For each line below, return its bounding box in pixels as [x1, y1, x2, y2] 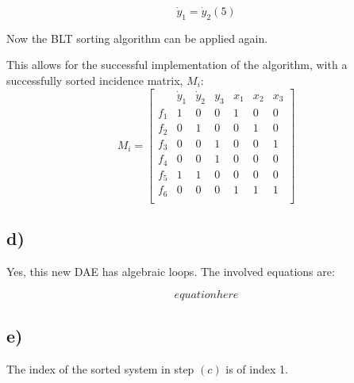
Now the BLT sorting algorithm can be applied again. [6, 29, 268, 46]
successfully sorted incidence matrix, [6, 71, 183, 88]
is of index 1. [225, 360, 288, 377]
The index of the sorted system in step [6, 360, 194, 377]
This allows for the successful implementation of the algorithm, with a [6, 56, 348, 73]
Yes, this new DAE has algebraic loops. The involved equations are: [6, 262, 335, 279]
